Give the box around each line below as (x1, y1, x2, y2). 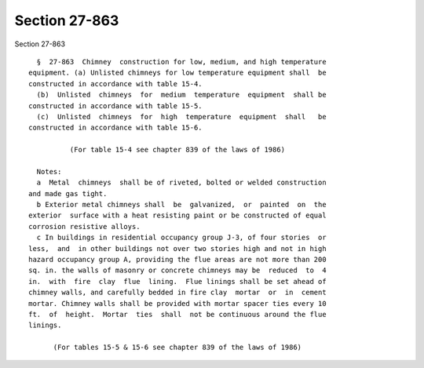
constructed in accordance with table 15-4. (28, 79, 203, 88)
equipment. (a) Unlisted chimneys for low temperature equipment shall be (28, 68, 327, 78)
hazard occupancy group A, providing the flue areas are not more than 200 (28, 255, 327, 264)
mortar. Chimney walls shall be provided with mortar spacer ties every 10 (28, 299, 327, 308)
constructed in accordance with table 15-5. (28, 101, 203, 110)
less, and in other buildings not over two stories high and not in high (28, 244, 327, 253)
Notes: (36, 167, 62, 176)
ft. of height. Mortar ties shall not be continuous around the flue (28, 310, 327, 319)
